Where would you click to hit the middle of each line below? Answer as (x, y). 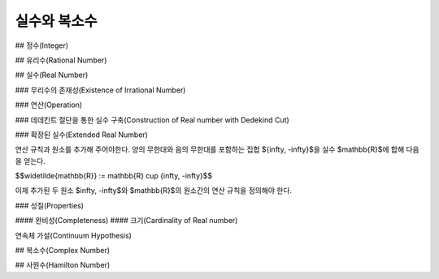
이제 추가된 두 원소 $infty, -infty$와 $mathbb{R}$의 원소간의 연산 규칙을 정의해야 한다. (154, 191)
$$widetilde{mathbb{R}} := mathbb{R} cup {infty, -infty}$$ (114, 176)
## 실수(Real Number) (52, 75)
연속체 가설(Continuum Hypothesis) (73, 235)
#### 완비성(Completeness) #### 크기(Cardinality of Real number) (126, 221)
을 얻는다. (30, 161)
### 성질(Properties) (50, 205)
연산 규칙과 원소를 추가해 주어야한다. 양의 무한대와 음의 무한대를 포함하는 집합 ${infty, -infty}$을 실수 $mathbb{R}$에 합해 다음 (217, 149)
